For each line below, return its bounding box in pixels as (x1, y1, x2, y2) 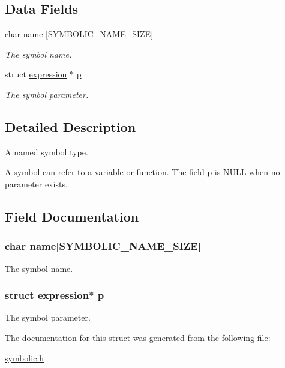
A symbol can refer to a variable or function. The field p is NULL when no (5, 166, 280, 178)
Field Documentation (5, 207, 139, 225)
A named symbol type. (5, 145, 88, 158)
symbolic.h (5, 351, 44, 364)
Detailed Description (5, 117, 136, 136)
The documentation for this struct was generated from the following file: (5, 331, 271, 343)
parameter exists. (5, 177, 68, 190)
